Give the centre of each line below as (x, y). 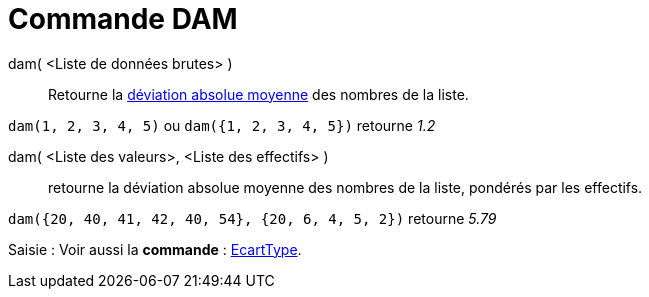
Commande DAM (123, 19)
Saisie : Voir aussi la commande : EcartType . (155, 249)
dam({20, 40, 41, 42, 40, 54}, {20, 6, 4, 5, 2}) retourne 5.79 (252, 218)
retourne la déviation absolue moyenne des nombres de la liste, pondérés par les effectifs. (345, 187)
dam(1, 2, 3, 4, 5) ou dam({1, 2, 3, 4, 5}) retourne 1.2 (222, 125)
